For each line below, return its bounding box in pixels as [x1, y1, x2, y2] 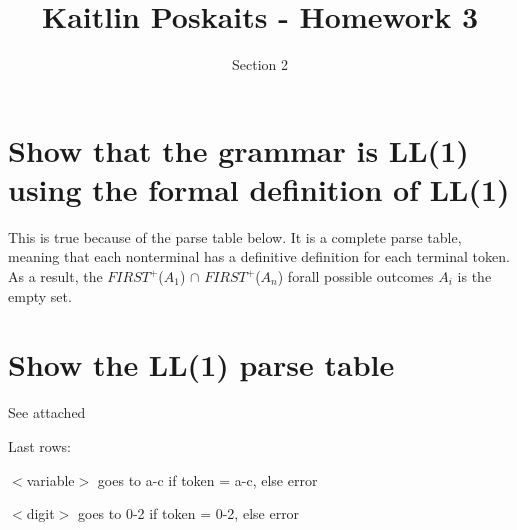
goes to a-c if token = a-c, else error [97, 469, 318, 490]
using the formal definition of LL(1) [8, 168, 510, 209]
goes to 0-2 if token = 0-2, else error [77, 503, 300, 524]
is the [457, 266, 492, 287]
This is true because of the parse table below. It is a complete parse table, [8, 226, 462, 247]
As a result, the [8, 266, 103, 287]
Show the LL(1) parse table [8, 344, 395, 385]
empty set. [8, 285, 72, 306]
